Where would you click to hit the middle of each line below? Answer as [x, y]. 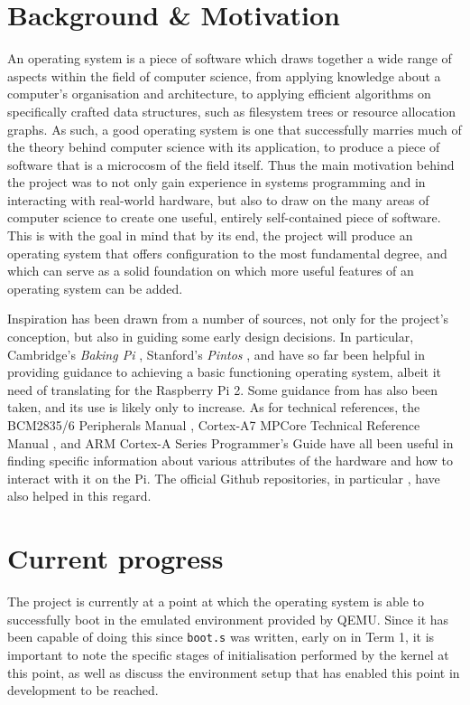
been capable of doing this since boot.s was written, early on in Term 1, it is [221, 637]
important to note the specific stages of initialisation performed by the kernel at [228, 654]
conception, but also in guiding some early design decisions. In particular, [211, 337]
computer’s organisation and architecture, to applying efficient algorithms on [219, 94]
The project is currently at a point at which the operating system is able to [216, 602]
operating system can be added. [95, 288]
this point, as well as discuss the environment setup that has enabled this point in [234, 672]
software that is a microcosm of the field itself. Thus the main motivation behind [231, 164]
